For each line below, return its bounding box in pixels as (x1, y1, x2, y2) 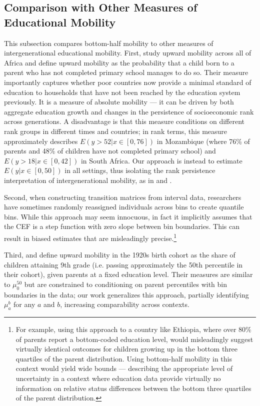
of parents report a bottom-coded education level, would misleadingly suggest (15, 333, 253, 344)
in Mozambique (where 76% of (156, 135, 250, 146)
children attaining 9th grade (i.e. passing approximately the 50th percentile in (4, 259, 243, 269)
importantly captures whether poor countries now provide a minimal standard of (4, 76, 251, 87)
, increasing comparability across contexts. (60, 299, 189, 309)
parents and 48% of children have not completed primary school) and (4, 145, 216, 156)
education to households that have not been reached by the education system (4, 86, 240, 97)
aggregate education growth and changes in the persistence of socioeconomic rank (4, 106, 254, 116)
